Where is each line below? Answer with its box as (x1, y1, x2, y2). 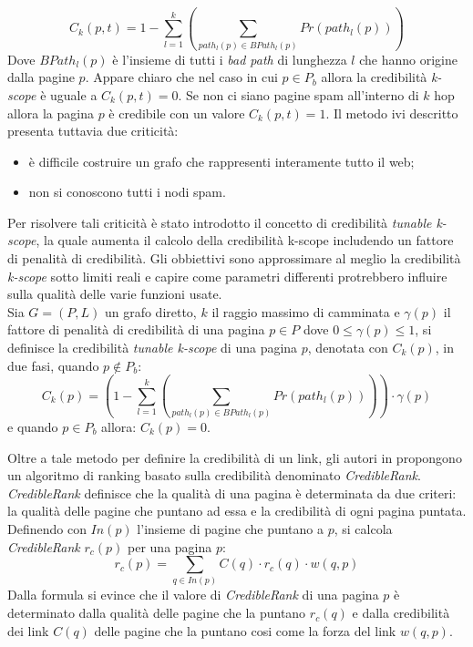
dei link (7, 621, 49, 640)
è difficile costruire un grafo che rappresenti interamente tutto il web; (28, 151, 415, 170)
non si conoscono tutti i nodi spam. (28, 182, 226, 201)
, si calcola (334, 519, 393, 538)
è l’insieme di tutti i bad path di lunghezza (112, 49, 347, 68)
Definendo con (7, 519, 87, 538)
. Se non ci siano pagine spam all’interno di (178, 85, 419, 104)
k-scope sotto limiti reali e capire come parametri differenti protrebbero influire (7, 266, 447, 285)
